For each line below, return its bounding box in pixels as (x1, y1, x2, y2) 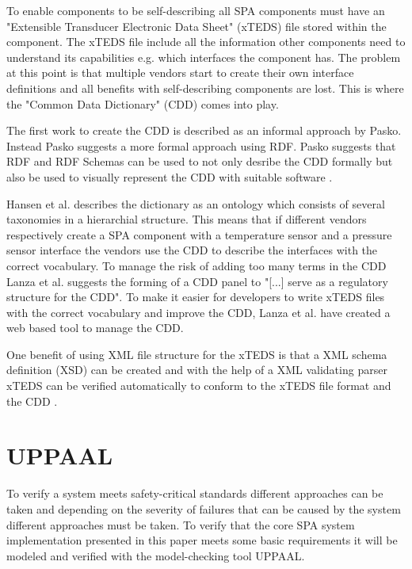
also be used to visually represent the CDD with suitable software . (6, 168, 333, 185)
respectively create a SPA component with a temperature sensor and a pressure (6, 226, 392, 242)
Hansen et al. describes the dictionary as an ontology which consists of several (6, 195, 385, 212)
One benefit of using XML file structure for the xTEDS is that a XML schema (6, 346, 387, 362)
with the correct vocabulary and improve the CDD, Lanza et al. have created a (6, 304, 391, 320)
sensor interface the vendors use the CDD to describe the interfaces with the (6, 242, 378, 258)
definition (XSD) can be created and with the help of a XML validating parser (6, 361, 387, 378)
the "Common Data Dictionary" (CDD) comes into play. (6, 95, 279, 112)
